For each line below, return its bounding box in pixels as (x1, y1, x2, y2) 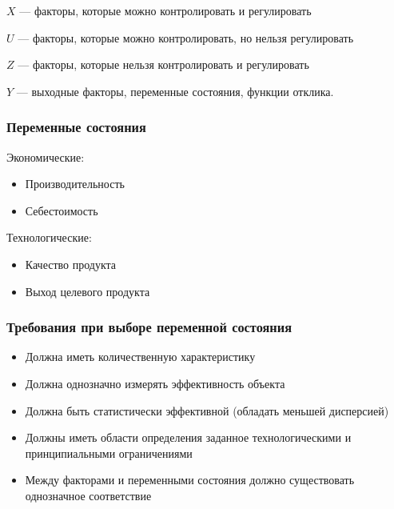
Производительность (25, 175, 125, 192)
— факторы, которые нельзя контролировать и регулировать (18, 56, 309, 73)
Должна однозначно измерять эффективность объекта (25, 375, 285, 391)
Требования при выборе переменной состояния (6, 317, 293, 337)
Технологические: (6, 229, 92, 246)
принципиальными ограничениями (25, 444, 193, 461)
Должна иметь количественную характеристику (25, 348, 256, 365)
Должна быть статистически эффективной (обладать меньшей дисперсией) (25, 402, 389, 419)
